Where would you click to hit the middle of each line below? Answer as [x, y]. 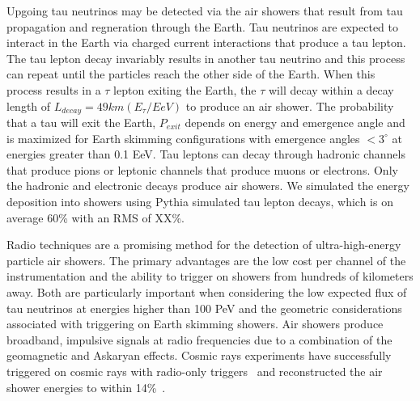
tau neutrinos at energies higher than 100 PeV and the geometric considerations [204, 308]
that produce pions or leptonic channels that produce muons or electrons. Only [202, 169]
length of [29, 106]
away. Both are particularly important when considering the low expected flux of [207, 291]
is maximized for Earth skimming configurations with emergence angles [183, 138]
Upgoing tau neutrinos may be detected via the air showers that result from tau [205, 11]
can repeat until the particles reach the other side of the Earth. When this [191, 74]
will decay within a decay [331, 89]
